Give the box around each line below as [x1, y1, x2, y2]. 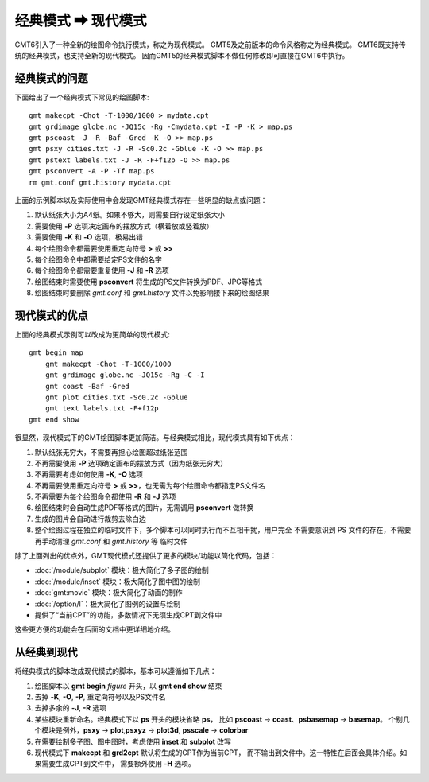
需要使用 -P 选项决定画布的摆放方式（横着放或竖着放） [34, 221, 214, 231]
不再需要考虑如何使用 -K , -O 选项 [34, 469, 143, 479]
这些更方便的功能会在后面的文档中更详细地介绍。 [14, 624, 175, 634]
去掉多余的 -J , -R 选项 [34, 703, 107, 713]
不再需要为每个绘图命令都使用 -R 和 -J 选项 [34, 492, 176, 501]
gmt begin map [29, 348, 83, 357]
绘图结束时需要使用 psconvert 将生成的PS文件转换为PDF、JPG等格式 [34, 277, 263, 286]
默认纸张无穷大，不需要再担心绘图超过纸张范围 [34, 447, 188, 457]
